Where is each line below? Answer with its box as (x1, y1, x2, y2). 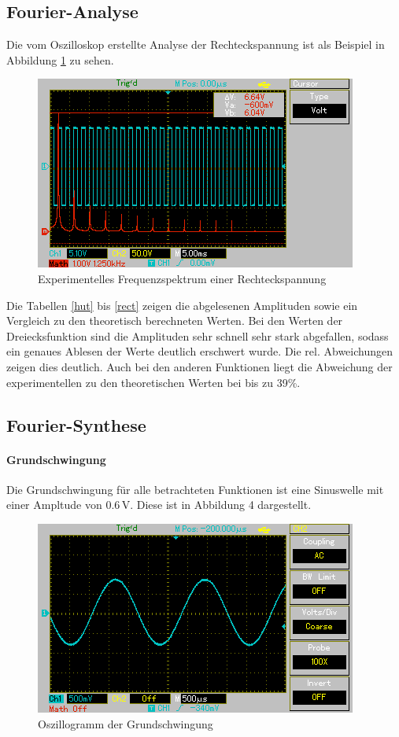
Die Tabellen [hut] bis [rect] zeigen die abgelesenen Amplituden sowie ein (6, 297, 358, 313)
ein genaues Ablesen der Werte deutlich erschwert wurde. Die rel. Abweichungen (6, 343, 393, 359)
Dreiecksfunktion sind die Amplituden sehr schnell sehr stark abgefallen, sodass (6, 327, 389, 344)
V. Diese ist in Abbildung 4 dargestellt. (121, 496, 312, 513)
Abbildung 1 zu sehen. (6, 51, 114, 68)
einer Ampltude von (6, 496, 102, 513)
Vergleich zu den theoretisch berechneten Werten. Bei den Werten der (6, 312, 343, 329)
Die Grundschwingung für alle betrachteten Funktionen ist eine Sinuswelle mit (6, 481, 384, 497)
